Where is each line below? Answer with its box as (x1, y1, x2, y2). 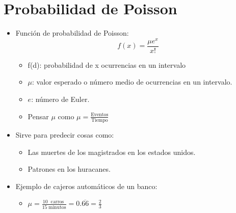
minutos (48, 204, 66, 210)
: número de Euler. (31, 94, 90, 104)
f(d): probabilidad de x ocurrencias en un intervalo (28, 59, 186, 70)
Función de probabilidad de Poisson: (15, 28, 129, 38)
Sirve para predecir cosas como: (15, 129, 114, 140)
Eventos (91, 112, 109, 118)
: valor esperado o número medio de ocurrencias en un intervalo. (32, 76, 232, 87)
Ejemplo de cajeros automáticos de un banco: (15, 180, 158, 191)
